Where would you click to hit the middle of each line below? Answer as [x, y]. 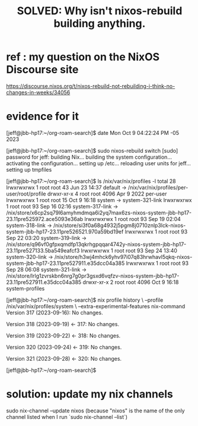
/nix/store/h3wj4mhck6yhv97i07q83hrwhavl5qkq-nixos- [123, 257]
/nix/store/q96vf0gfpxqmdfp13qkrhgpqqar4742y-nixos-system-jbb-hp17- [96, 244]
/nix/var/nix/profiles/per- [158, 187]
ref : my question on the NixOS [83, 57]
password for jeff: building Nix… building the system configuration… [89, 157]
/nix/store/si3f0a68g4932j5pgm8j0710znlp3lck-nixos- [119, 225]
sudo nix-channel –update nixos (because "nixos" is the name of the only [95, 411]
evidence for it [42, 116]
